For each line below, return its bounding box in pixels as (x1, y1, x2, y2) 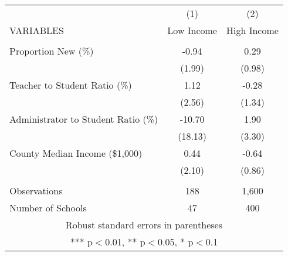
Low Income (167, 23, 217, 37)
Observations (9, 184, 63, 197)
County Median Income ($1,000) (9, 146, 143, 160)
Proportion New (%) (9, 44, 94, 58)
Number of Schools (9, 201, 87, 214)
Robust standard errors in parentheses (65, 218, 222, 231)
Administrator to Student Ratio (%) (9, 112, 158, 126)
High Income (226, 23, 279, 37)
